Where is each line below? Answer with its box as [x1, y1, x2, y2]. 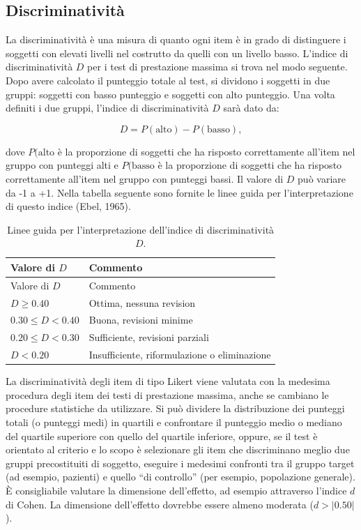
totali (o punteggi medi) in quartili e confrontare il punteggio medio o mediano [6, 415, 342, 430]
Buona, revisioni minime [89, 312, 193, 327]
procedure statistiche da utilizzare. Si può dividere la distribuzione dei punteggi [6, 401, 345, 416]
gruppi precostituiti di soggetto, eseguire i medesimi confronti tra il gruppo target [6, 455, 355, 470]
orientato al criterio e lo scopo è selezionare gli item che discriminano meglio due [6, 442, 350, 457]
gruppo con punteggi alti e [6, 158, 118, 172]
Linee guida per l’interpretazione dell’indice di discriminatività [7, 222, 275, 236]
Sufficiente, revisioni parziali [89, 330, 209, 344]
